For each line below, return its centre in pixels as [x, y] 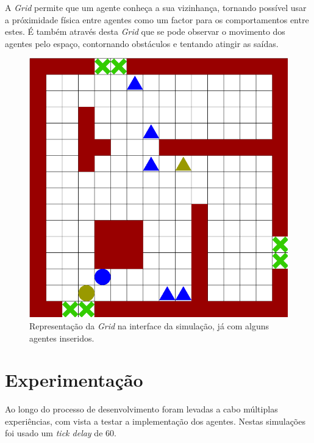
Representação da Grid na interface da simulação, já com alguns [149, 325]
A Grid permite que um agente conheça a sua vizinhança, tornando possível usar [156, 7]
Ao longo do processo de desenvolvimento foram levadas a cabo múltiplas [141, 409]
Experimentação [74, 380]
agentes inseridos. [62, 338]
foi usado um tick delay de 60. [61, 433]
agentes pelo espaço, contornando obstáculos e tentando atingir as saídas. [142, 43]
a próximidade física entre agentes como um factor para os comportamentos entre [157, 19]
